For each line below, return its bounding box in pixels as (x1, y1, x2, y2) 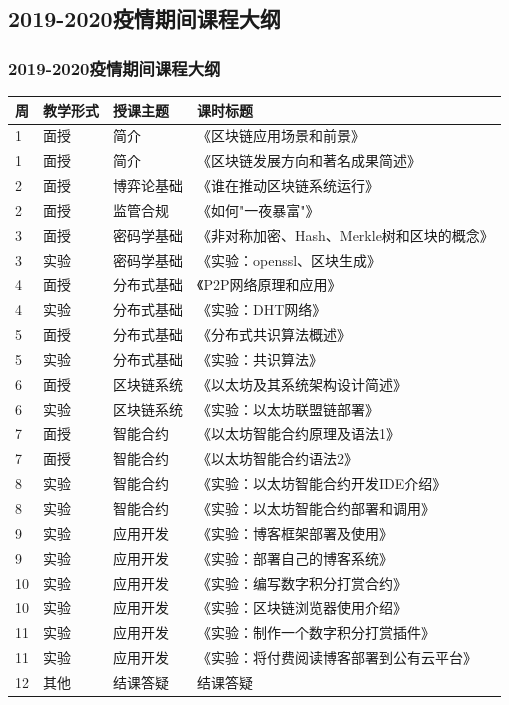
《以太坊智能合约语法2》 (197, 448, 358, 469)
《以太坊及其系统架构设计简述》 (197, 373, 407, 394)
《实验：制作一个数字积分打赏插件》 (197, 622, 435, 643)
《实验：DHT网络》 (197, 299, 327, 320)
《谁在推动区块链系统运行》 (197, 175, 379, 196)
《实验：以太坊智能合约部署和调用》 (197, 498, 435, 518)
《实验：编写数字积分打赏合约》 (197, 572, 407, 593)
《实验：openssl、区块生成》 (197, 249, 382, 270)
